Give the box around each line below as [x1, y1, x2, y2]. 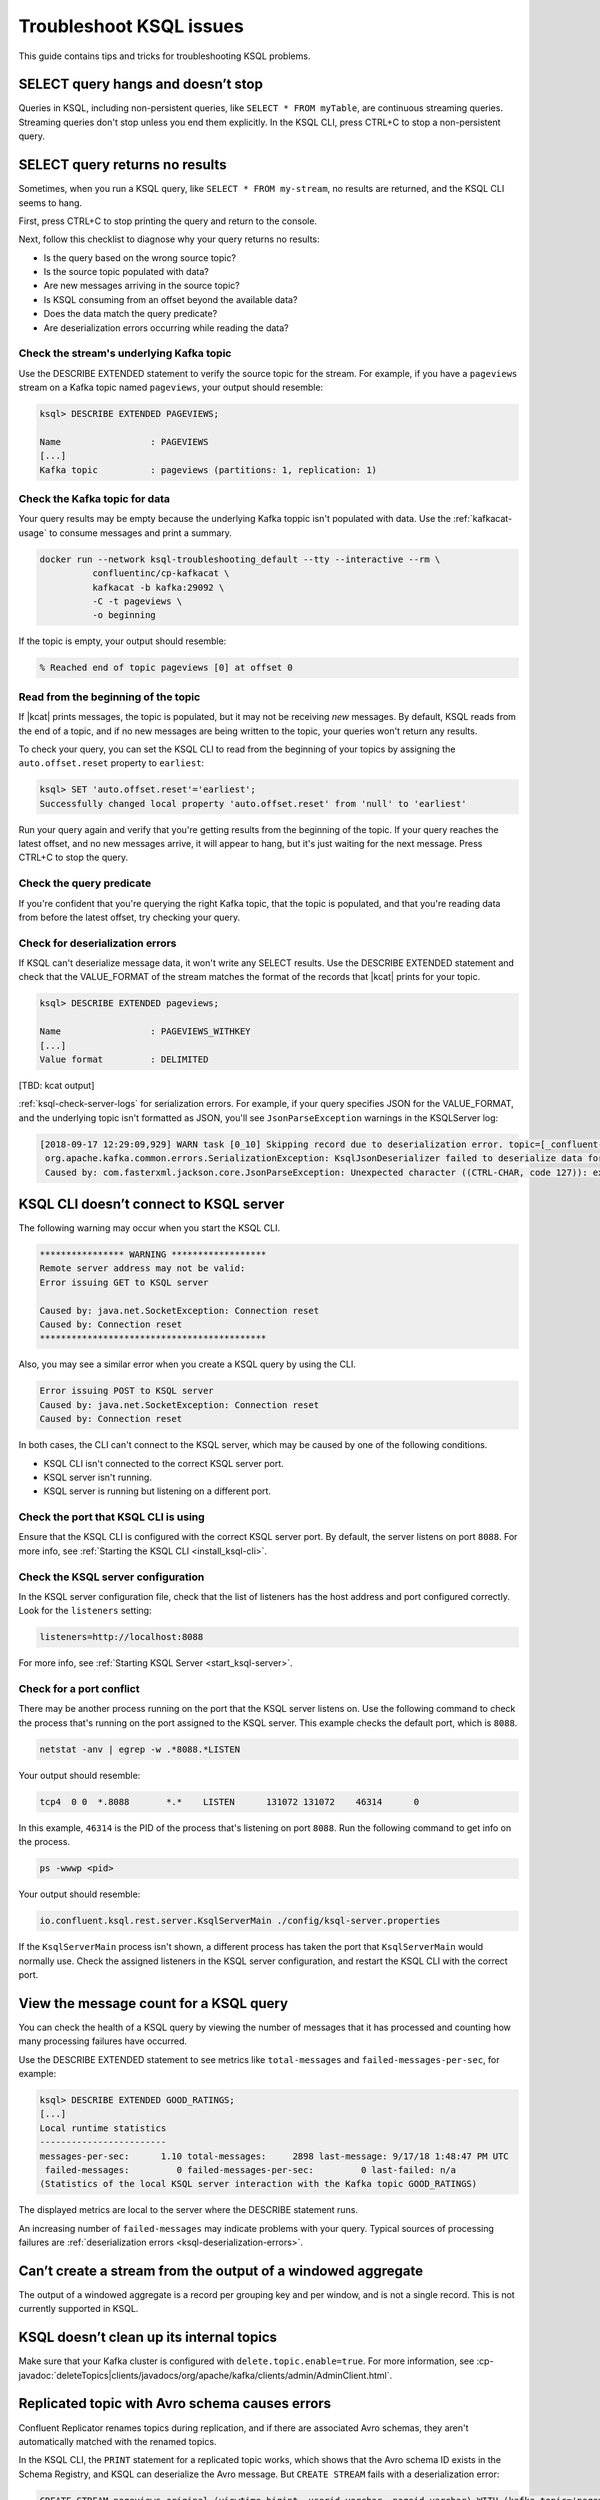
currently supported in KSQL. [18, 2303, 139, 2315]
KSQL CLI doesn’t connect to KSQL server [18, 1195, 285, 1212]
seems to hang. [18, 196, 83, 209]
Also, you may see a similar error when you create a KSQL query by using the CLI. [18, 1358, 357, 1370]
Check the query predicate [18, 876, 152, 890]
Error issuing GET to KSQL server [39, 1276, 209, 1288]
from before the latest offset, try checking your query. [18, 911, 241, 923]
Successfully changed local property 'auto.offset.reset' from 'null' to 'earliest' [39, 798, 467, 809]
